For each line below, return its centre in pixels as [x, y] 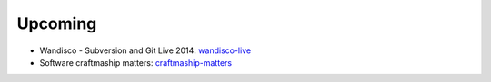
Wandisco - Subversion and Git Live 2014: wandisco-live [145, 50]
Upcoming [57, 23]
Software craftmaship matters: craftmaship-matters [135, 62]
